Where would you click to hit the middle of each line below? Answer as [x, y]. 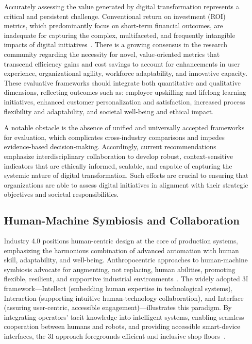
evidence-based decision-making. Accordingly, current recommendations [110, 146]
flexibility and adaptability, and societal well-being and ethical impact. [109, 111]
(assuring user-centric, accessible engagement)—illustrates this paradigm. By [118, 307]
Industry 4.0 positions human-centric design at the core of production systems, [121, 241]
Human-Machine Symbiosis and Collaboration [122, 220]
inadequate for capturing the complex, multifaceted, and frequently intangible [120, 35]
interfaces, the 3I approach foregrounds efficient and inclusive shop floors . [115, 336]
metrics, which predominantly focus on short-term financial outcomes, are [114, 26]
